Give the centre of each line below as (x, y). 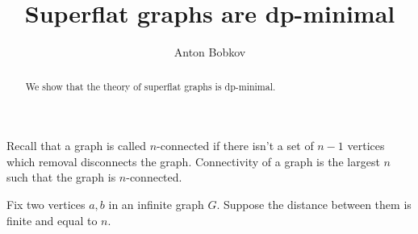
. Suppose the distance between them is (314, 204)
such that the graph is (61, 177)
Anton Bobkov (210, 52)
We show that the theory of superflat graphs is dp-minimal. (150, 86)
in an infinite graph (156, 204)
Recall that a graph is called (76, 146)
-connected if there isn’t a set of (235, 146)
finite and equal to (52, 220)
